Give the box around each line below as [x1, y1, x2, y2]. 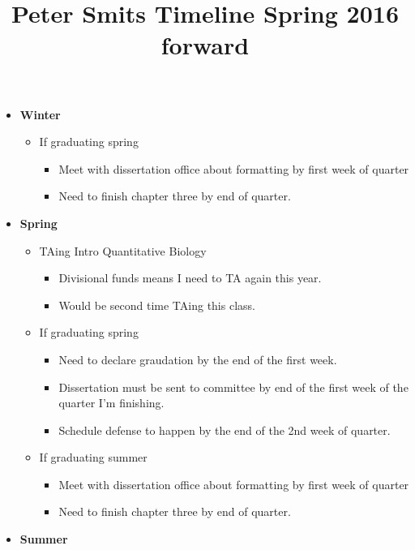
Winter [19, 105, 61, 122]
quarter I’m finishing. [58, 394, 165, 411]
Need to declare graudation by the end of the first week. [58, 350, 337, 367]
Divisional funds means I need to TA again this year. [58, 269, 322, 286]
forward [160, 28, 250, 62]
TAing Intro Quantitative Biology [39, 242, 207, 259]
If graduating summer [39, 449, 148, 466]
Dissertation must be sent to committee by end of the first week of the [58, 378, 409, 395]
